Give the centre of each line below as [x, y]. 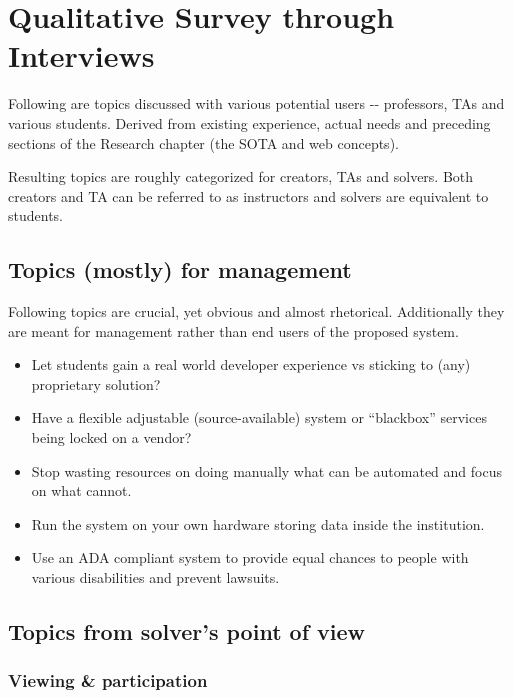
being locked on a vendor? [111, 437]
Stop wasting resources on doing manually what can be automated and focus [266, 470]
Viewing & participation [108, 680]
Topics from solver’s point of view [187, 631]
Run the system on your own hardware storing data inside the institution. [258, 523]
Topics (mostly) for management [180, 269]
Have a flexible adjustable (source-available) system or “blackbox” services [259, 417]
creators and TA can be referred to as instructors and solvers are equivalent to [248, 195]
